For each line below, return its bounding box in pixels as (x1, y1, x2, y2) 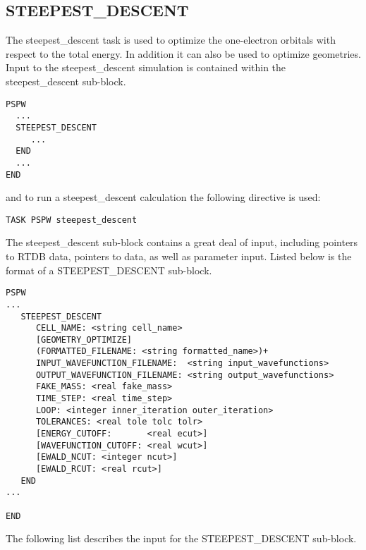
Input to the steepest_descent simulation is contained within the (6, 60, 286, 75)
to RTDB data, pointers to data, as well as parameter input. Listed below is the (6, 249, 352, 264)
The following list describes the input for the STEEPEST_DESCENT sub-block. (6, 531, 357, 546)
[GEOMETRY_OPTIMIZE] (35, 334, 132, 345)
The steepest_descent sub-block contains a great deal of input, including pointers (6, 235, 358, 250)
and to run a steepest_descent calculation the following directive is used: (6, 190, 321, 204)
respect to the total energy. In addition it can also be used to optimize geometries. (6, 46, 361, 61)
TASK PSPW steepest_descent (6, 214, 138, 225)
